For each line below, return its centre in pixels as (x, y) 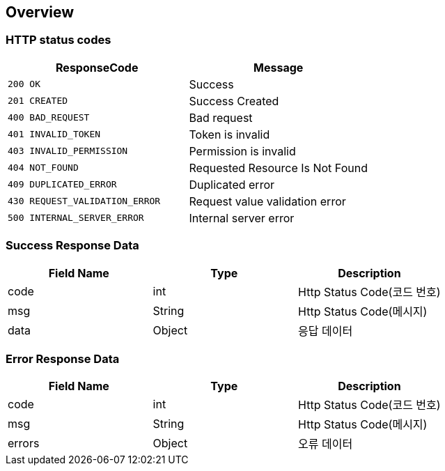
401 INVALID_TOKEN (54, 134)
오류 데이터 (326, 444)
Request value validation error (267, 201)
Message (279, 67)
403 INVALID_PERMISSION (68, 151)
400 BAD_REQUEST (49, 118)
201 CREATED (38, 101)
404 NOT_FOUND (43, 168)
